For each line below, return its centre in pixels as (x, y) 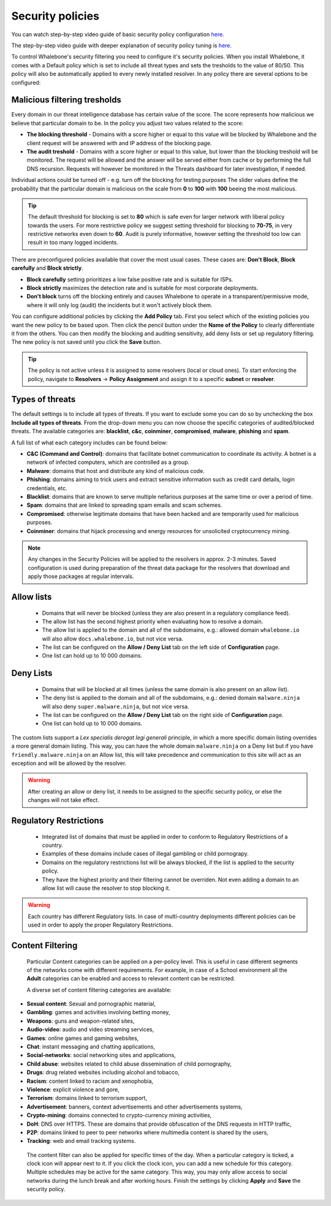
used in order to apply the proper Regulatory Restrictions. (101, 925)
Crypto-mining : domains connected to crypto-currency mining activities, (119, 1115)
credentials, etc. (47, 488)
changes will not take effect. (63, 800)
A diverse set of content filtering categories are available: (99, 990)
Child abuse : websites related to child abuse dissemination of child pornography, (129, 1064)
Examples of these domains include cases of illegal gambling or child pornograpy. (145, 854)
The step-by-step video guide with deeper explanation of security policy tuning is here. (122, 45)
